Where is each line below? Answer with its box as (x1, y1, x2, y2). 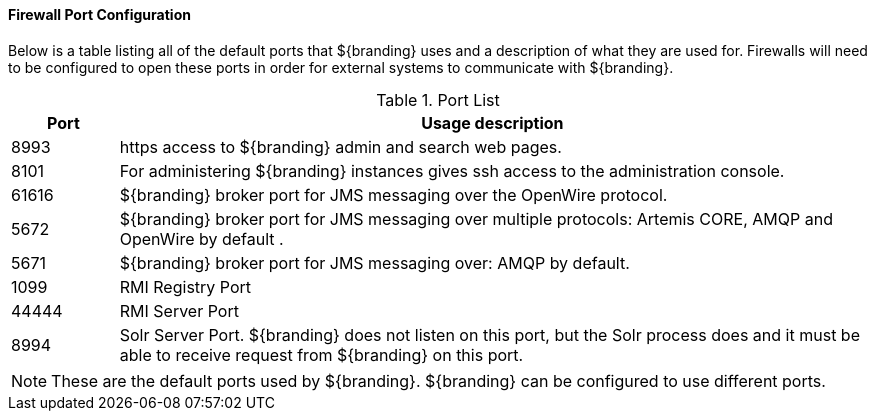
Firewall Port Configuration (8, 6, 191, 23)
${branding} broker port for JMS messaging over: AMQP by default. (119, 252, 630, 273)
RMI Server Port (119, 300, 239, 321)
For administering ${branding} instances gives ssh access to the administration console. (119, 160, 785, 181)
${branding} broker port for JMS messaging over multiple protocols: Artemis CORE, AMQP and (119, 208, 833, 229)
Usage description (421, 112, 564, 133)
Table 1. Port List (376, 89, 500, 110)
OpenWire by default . (119, 228, 284, 249)
